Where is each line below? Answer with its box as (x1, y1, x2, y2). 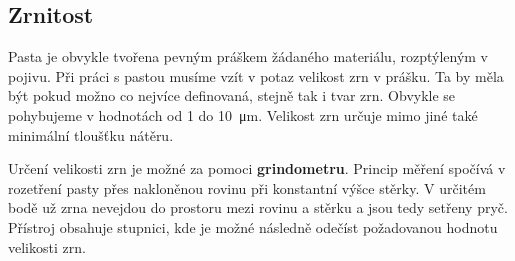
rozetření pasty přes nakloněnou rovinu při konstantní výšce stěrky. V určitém (8, 177, 486, 198)
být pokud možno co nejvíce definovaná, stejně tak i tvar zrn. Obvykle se (8, 85, 456, 106)
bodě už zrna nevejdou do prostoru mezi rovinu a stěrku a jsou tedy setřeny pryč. (8, 197, 508, 218)
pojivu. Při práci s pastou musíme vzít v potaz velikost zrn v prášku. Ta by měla (8, 65, 504, 86)
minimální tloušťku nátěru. (8, 124, 174, 145)
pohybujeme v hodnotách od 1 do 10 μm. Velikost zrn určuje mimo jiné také (8, 104, 478, 125)
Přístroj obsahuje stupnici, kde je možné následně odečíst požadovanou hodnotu (8, 216, 498, 237)
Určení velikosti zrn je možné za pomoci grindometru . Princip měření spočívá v (8, 158, 506, 179)
